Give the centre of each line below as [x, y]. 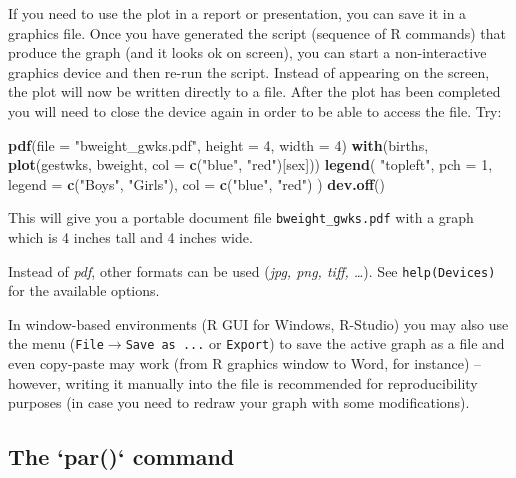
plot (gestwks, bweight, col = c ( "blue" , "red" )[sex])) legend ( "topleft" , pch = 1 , [250, 164]
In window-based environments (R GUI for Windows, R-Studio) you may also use [258, 323]
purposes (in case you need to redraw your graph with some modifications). [239, 402]
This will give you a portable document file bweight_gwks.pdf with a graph [241, 217]
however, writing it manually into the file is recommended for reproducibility [243, 382]
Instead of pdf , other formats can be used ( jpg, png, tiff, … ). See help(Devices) [252, 270]
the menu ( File [56, 343]
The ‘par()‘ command [121, 456]
